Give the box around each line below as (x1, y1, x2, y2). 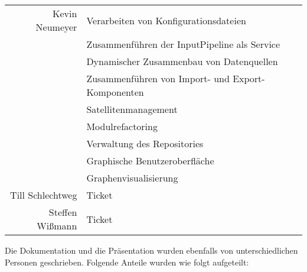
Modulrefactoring (86, 119, 158, 133)
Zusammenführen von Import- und (86, 72, 230, 85)
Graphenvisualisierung (86, 171, 178, 184)
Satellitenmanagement (86, 102, 178, 116)
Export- (233, 72, 265, 85)
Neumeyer (35, 20, 77, 34)
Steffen (48, 205, 77, 219)
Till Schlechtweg (10, 188, 77, 202)
